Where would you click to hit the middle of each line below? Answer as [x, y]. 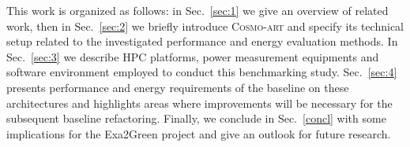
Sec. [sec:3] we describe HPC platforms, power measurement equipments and [193, 56]
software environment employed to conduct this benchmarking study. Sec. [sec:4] [202, 72]
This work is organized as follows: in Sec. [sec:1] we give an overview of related [197, 10]
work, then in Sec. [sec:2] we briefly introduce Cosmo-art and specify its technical [205, 26]
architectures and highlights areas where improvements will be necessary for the [199, 103]
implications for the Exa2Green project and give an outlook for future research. [199, 133]
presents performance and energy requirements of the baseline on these [178, 87]
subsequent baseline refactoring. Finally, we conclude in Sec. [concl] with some [196, 118]
